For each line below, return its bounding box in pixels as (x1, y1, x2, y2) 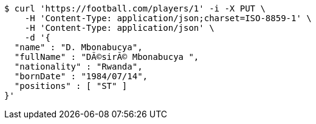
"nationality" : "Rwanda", (14, 62, 143, 71)
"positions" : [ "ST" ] (14, 81, 128, 91)
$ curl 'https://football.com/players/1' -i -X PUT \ (4, 4, 266, 13)
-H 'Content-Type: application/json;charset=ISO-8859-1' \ (24, 13, 312, 23)
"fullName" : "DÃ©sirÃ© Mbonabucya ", (14, 52, 199, 62)
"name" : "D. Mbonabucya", (14, 42, 143, 52)
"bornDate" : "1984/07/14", (14, 71, 148, 81)
